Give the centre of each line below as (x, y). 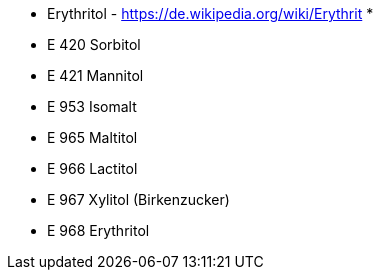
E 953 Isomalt (92, 106)
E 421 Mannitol (95, 75)
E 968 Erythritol (98, 230)
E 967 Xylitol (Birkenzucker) (138, 199)
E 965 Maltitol (92, 137)
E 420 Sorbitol (94, 44)
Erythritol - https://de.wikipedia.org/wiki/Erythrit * (210, 13)
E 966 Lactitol (92, 168)
